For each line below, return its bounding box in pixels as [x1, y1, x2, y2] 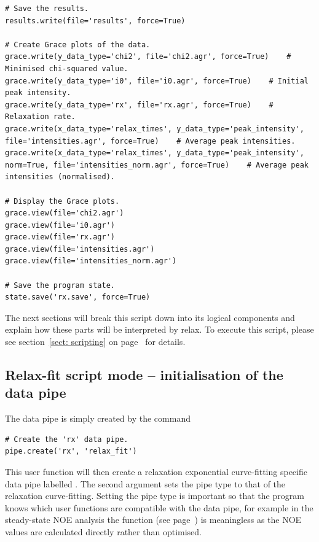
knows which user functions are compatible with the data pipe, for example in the [5, 501, 313, 514]
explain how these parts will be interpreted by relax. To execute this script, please [5, 323, 314, 336]
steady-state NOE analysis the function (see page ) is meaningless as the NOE [5, 513, 302, 526]
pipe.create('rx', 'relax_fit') [5, 447, 137, 456]
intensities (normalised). [5, 172, 115, 182]
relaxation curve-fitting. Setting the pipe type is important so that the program [5, 489, 304, 502]
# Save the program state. [5, 281, 115, 290]
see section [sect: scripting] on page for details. [5, 335, 186, 348]
